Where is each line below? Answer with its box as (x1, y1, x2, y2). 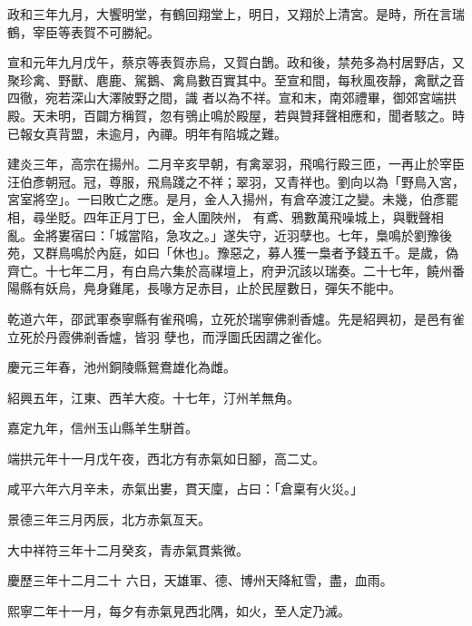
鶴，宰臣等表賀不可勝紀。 (7, 22, 160, 41)
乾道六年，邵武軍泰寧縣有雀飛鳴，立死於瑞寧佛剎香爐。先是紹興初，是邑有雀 (7, 308, 465, 328)
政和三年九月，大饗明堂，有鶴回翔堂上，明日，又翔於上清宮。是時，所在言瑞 (7, 5, 465, 23)
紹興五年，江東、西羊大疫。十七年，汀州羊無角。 (7, 387, 300, 406)
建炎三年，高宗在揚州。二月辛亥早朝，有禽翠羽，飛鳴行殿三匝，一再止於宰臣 (7, 154, 465, 173)
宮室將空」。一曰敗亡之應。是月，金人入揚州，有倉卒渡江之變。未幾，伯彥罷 (7, 190, 458, 209)
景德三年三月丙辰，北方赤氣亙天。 (7, 510, 211, 529)
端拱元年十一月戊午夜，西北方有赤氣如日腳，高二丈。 (7, 448, 325, 467)
